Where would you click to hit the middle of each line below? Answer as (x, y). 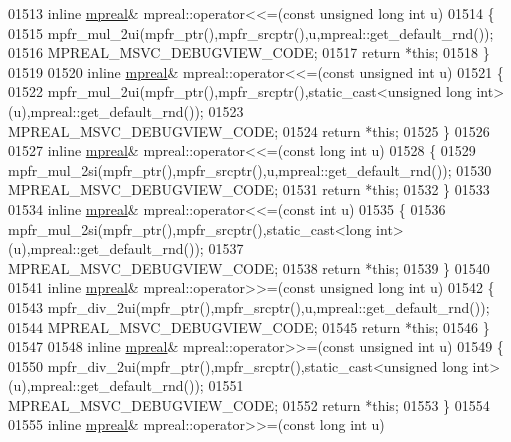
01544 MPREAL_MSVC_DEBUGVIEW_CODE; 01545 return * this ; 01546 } (249, 326)
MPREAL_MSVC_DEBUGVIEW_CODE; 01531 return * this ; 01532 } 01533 (249, 189)
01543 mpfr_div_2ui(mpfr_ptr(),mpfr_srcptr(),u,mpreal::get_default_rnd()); (249, 306)
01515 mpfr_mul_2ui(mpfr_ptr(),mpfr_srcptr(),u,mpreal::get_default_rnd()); (251, 32)
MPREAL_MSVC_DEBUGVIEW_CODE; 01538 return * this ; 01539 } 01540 (249, 267)
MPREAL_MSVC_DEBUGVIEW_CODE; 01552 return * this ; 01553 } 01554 (249, 404)
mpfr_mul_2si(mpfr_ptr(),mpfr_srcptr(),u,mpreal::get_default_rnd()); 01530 (250, 169)
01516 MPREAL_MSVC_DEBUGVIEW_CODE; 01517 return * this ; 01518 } (249, 52)
